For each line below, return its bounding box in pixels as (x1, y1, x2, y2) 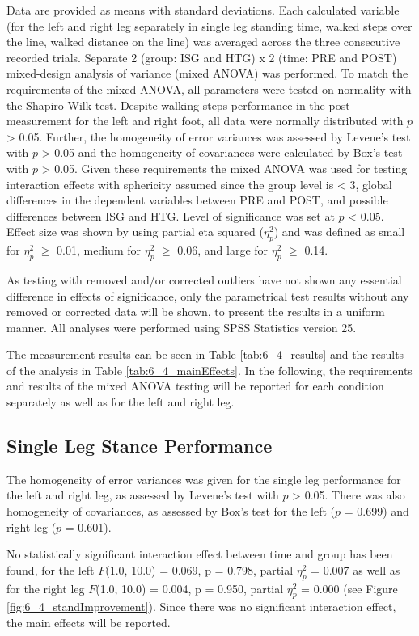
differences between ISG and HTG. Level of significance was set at (6, 207, 335, 224)
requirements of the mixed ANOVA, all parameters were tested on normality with (6, 80, 412, 97)
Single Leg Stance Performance (6, 433, 273, 458)
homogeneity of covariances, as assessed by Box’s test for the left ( (6, 503, 336, 520)
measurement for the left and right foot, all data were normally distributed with (6, 112, 404, 129)
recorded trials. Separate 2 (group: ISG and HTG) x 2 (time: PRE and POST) (6, 48, 397, 65)
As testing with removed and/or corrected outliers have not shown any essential (6, 271, 402, 288)
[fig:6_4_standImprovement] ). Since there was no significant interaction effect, (6, 598, 396, 615)
